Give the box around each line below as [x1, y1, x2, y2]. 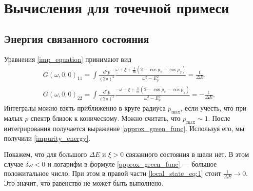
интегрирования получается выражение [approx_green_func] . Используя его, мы [4, 123, 245, 134]
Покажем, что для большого [4, 149, 87, 159]
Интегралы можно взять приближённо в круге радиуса [4, 103, 166, 113]
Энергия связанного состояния [4, 31, 149, 46]
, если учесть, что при [180, 103, 247, 113]
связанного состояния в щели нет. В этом [126, 149, 249, 159]
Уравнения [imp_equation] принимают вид [4, 54, 132, 64]
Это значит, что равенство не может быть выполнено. [4, 178, 163, 188]
